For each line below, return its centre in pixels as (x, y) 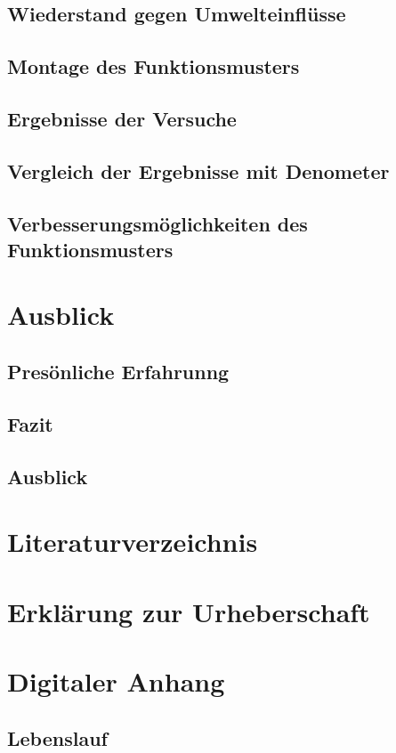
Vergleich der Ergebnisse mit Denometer (198, 170)
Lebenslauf (57, 737)
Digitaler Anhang (116, 680)
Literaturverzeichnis (133, 542)
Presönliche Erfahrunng (118, 372)
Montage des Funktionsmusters (154, 66)
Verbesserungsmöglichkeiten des (158, 223)
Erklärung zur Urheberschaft (189, 611)
